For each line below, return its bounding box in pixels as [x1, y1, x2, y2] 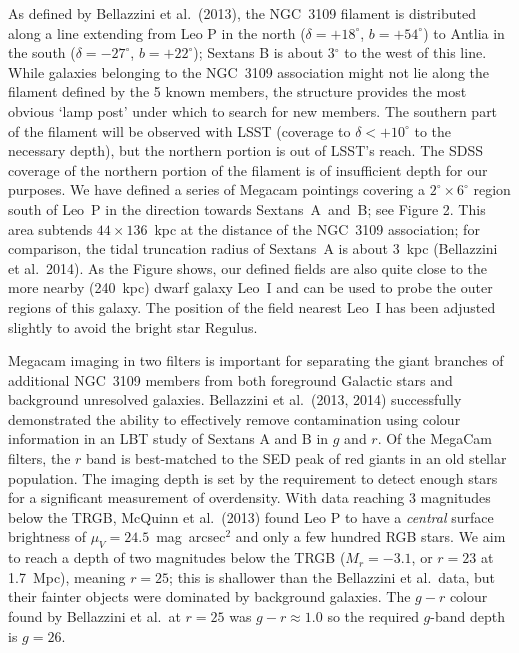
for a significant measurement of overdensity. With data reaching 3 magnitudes [8, 487, 491, 508]
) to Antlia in [423, 22, 505, 43]
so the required [327, 606, 419, 627]
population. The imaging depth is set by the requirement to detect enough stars [8, 467, 498, 488]
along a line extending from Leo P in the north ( [8, 22, 306, 43]
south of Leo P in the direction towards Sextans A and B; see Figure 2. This [8, 198, 486, 219]
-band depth [430, 606, 505, 627]
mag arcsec [156, 526, 226, 547]
